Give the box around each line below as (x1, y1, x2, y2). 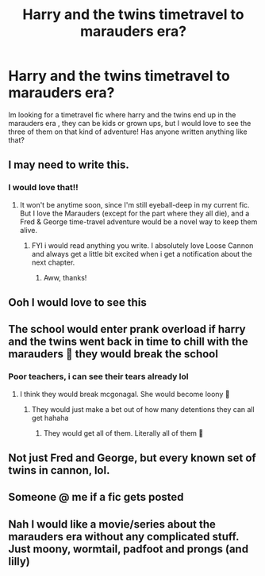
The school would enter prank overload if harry (8, 322, 246, 336)
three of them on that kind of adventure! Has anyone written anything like (8, 127, 248, 136)
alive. (19, 225, 38, 235)
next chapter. (31, 257, 75, 267)
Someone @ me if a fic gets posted (8, 490, 184, 504)
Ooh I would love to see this (8, 296, 147, 310)
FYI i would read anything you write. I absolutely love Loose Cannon (31, 240, 254, 250)
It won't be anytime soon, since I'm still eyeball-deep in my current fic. (19, 200, 250, 209)
